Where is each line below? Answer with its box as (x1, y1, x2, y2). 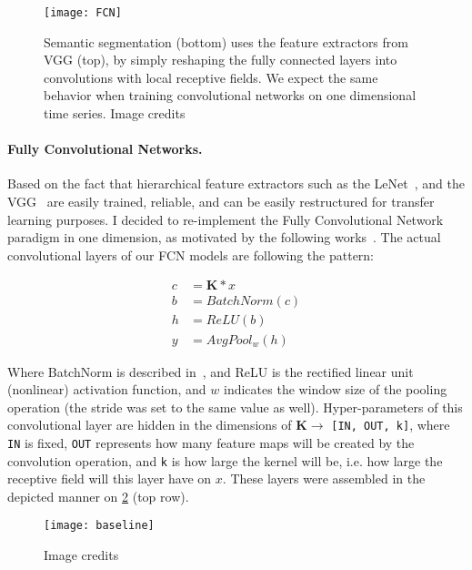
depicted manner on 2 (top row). (7, 486, 189, 505)
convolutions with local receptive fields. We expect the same (44, 67, 378, 87)
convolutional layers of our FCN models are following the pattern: (7, 245, 375, 264)
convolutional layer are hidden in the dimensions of (7, 415, 292, 434)
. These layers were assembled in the (222, 469, 426, 488)
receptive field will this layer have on (7, 469, 212, 488)
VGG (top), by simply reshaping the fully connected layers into (44, 50, 397, 69)
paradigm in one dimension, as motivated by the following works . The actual (7, 228, 441, 247)
